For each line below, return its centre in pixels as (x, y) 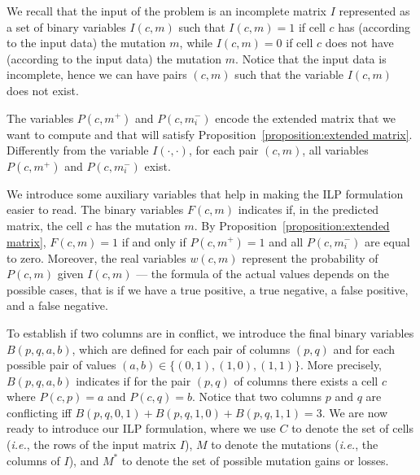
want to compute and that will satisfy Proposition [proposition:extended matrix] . (210, 134)
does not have (359, 43)
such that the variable (289, 74)
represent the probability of (310, 257)
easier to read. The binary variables (95, 209)
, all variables (335, 150)
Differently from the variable (78, 150)
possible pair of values (61, 365)
